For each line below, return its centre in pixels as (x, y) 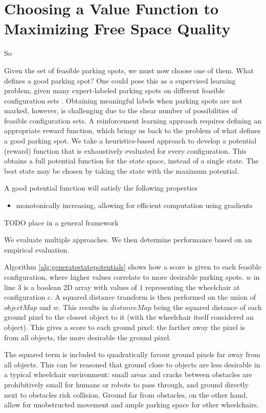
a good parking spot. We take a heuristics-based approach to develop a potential (130, 141)
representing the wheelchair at (193, 287)
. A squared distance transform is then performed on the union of (153, 297)
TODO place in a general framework (61, 222)
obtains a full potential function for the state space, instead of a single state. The (131, 161)
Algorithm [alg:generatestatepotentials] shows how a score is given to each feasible (133, 267)
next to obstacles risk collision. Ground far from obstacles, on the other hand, (126, 394)
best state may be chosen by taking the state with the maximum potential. (122, 170)
